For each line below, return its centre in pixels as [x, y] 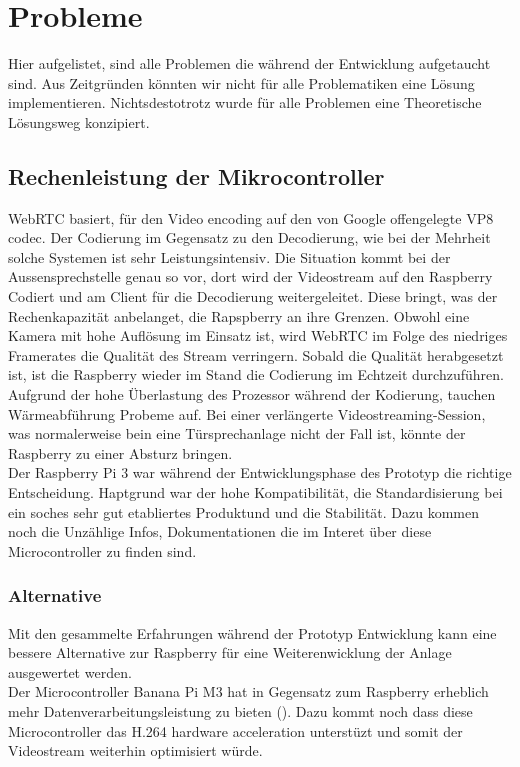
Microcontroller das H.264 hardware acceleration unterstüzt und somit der [235, 730]
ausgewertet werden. [70, 671]
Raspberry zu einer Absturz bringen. [120, 452]
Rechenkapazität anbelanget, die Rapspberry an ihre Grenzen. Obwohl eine [239, 315]
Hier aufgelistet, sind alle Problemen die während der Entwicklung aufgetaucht [249, 63]
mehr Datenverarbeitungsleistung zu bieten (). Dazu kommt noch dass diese [240, 710]
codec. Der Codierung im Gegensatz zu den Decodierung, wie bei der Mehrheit [249, 237]
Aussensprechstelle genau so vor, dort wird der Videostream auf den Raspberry [250, 276]
